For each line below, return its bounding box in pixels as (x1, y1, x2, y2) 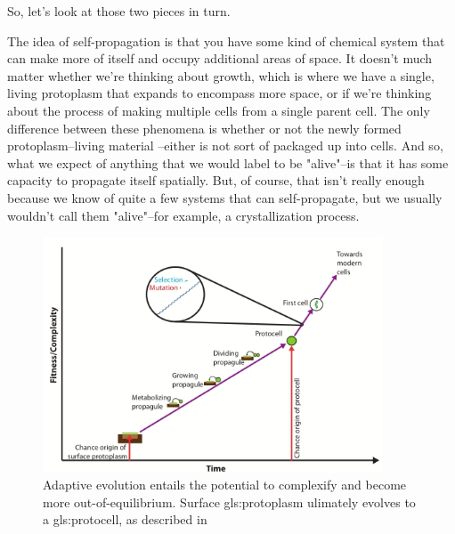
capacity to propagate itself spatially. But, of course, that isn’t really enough (7, 171, 425, 190)
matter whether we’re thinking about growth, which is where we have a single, (7, 66, 435, 85)
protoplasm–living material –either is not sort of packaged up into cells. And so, (7, 136, 443, 155)
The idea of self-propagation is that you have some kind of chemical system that (7, 31, 445, 50)
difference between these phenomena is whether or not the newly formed (7, 118, 402, 137)
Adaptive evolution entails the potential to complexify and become (43, 475, 407, 494)
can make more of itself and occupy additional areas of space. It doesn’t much (7, 49, 433, 68)
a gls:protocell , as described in (43, 510, 207, 529)
